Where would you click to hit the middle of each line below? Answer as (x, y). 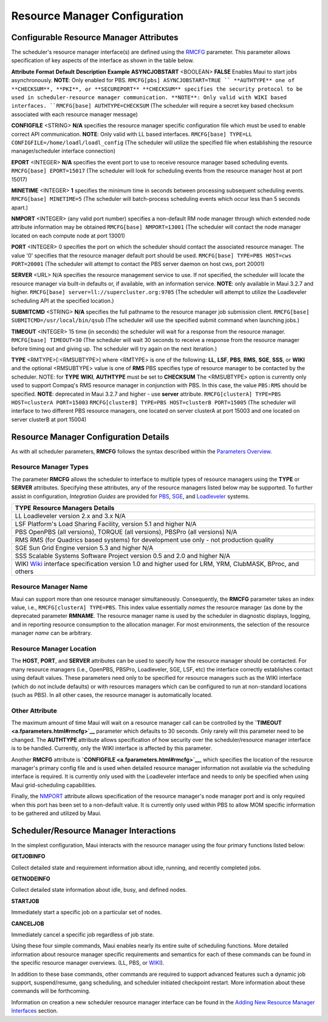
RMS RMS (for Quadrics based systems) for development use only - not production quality (144, 540)
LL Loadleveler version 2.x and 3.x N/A (70, 516)
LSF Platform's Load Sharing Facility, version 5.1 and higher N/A (106, 523)
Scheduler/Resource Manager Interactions (94, 831)
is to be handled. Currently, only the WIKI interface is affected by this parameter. (112, 748)
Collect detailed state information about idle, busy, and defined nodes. (99, 890)
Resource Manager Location (54, 648)
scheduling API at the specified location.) (63, 301)
